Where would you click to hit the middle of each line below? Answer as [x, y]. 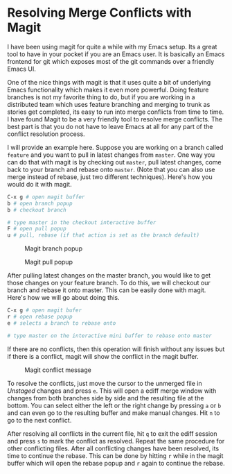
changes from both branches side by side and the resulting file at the [106, 398]
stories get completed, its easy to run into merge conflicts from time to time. [116, 112]
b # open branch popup [40, 203]
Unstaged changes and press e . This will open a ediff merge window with [112, 391]
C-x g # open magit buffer [46, 197]
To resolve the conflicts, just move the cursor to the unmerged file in [105, 383]
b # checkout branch [37, 210]
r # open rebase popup [40, 317]
